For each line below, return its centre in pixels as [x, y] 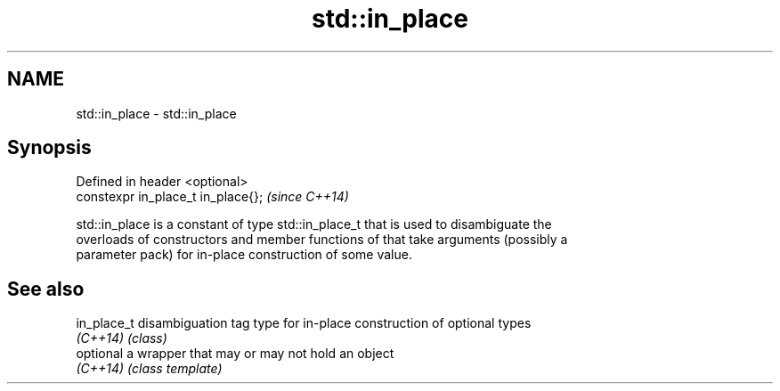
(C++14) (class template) [149, 369]
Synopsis [49, 148]
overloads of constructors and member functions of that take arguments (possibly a [322, 240]
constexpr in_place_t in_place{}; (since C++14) [212, 197]
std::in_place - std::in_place [156, 113]
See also [46, 289]
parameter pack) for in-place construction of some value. [244, 255]
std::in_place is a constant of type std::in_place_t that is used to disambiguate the [314, 224]
